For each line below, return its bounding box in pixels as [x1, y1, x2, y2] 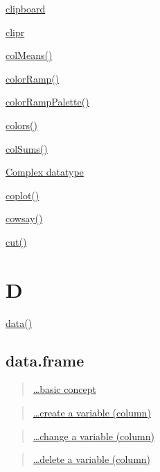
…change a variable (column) [33, 428, 154, 443]
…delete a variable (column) [33, 452, 151, 466]
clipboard [6, 1, 46, 15]
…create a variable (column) [33, 405, 151, 420]
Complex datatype [6, 165, 84, 179]
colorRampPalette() [6, 94, 89, 109]
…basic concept [33, 382, 96, 396]
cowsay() [6, 211, 43, 226]
